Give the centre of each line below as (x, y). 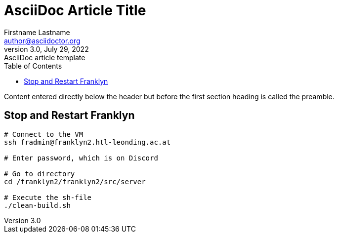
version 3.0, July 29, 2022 (46, 49)
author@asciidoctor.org (42, 40)
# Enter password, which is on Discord (81, 158)
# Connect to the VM (44, 134)
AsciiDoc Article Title (75, 10)
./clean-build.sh (37, 205)
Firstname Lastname (37, 32)
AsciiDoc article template (45, 57)
